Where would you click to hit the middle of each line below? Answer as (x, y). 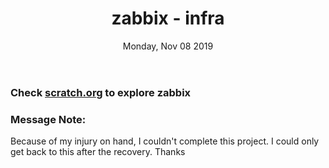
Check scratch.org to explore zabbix (101, 92)
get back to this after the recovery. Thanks (98, 152)
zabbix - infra (168, 18)
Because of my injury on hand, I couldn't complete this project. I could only (165, 141)
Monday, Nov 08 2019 (168, 46)
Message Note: (48, 119)
